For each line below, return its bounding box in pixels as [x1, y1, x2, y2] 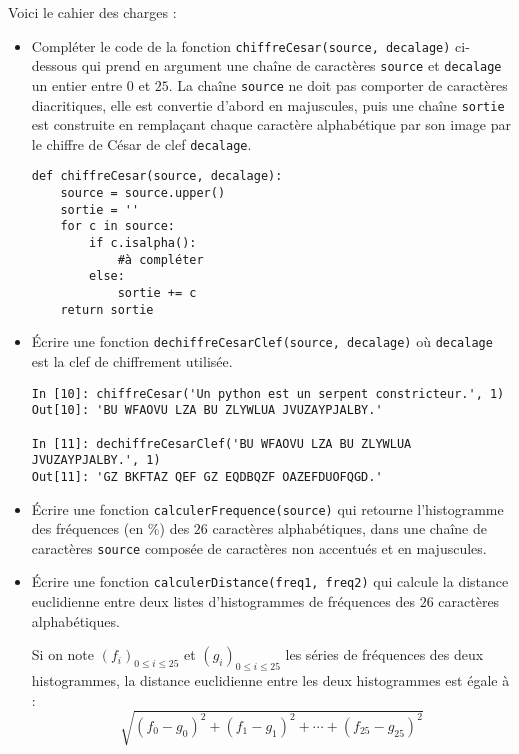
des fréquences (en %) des [31, 518, 190, 539]
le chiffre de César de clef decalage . [31, 133, 252, 154]
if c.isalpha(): [89, 236, 197, 251]
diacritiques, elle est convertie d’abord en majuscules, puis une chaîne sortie [31, 94, 505, 115]
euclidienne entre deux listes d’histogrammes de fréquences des [31, 591, 416, 612]
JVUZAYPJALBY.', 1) [31, 453, 161, 468]
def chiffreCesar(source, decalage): [31, 169, 283, 184]
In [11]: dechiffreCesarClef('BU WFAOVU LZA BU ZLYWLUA [31, 436, 412, 451]
